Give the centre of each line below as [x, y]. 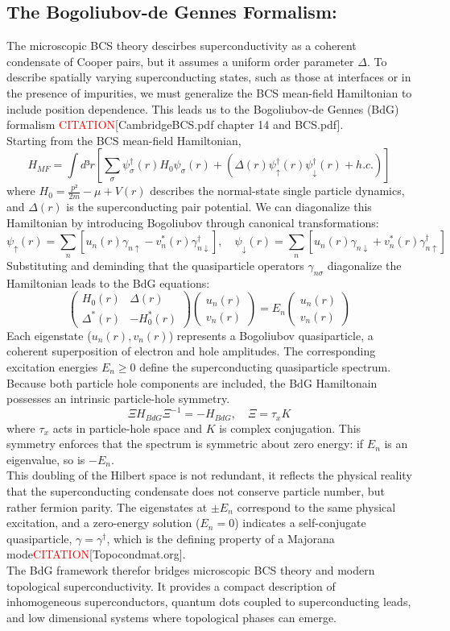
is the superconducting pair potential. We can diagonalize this [219, 207]
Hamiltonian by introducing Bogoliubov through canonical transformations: [193, 222]
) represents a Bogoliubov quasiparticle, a [271, 335]
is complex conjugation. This [290, 428]
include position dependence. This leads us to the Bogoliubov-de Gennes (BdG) [203, 108]
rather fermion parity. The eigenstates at [107, 506]
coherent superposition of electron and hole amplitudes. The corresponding [191, 351]
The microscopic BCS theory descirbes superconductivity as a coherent [182, 46]
